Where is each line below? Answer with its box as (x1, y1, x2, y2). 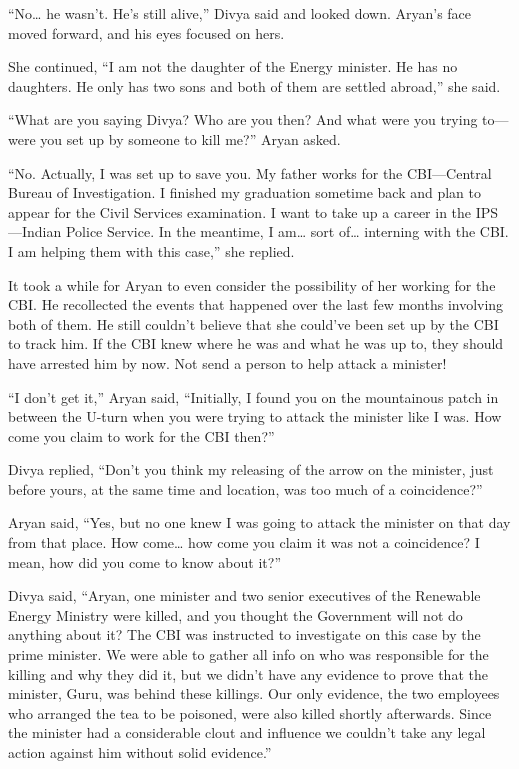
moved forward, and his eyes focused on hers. (8, 22, 285, 43)
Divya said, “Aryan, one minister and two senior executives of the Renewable (8, 585, 481, 606)
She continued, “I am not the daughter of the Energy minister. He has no (8, 56, 458, 77)
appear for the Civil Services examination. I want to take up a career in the (8, 201, 472, 222)
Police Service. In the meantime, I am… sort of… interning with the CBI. (65, 221, 509, 242)
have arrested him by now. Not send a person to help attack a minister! (8, 352, 447, 373)
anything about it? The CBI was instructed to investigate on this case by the (8, 624, 481, 645)
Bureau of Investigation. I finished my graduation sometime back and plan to (8, 182, 482, 203)
